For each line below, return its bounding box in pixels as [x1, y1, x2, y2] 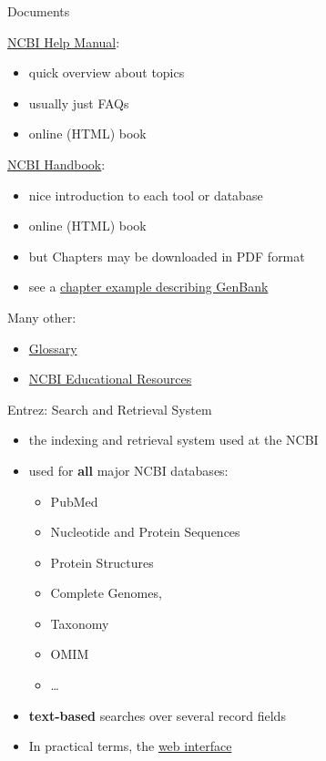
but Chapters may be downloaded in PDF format [28, 246, 305, 265]
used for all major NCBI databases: [28, 460, 229, 479]
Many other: [7, 307, 76, 326]
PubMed [50, 491, 98, 510]
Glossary [28, 338, 77, 357]
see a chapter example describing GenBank [28, 277, 269, 296]
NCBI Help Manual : [7, 32, 120, 51]
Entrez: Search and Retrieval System [7, 399, 212, 418]
